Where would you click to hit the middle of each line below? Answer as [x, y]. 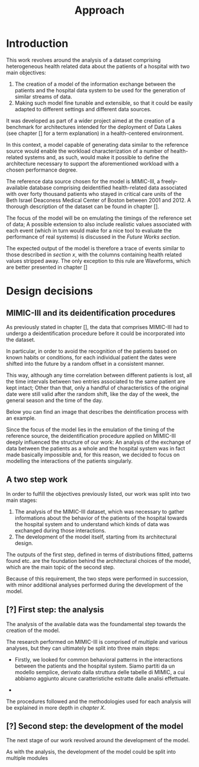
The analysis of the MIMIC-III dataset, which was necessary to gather [99, 511]
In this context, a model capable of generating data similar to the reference [97, 144]
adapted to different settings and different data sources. [83, 109]
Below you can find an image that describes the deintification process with [97, 411]
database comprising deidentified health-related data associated [108, 188]
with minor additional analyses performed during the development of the [95, 585]
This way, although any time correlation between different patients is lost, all [99, 375]
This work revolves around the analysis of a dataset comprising [84, 60]
